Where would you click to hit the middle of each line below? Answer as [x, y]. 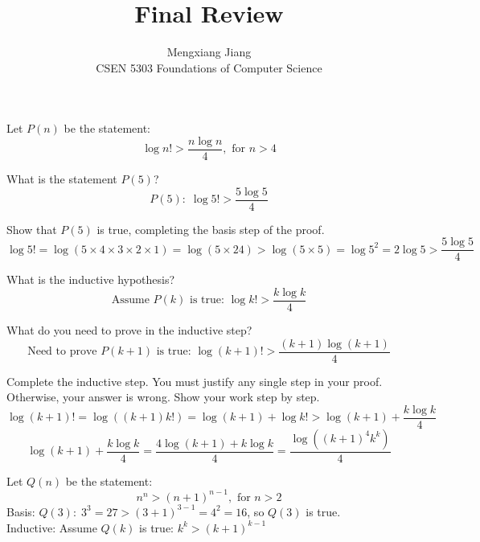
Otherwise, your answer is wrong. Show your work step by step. [163, 397]
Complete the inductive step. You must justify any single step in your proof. [195, 381]
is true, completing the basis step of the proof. [211, 229]
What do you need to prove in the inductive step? [129, 329]
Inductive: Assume [52, 527]
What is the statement [62, 178]
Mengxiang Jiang [209, 52]
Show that [32, 229]
